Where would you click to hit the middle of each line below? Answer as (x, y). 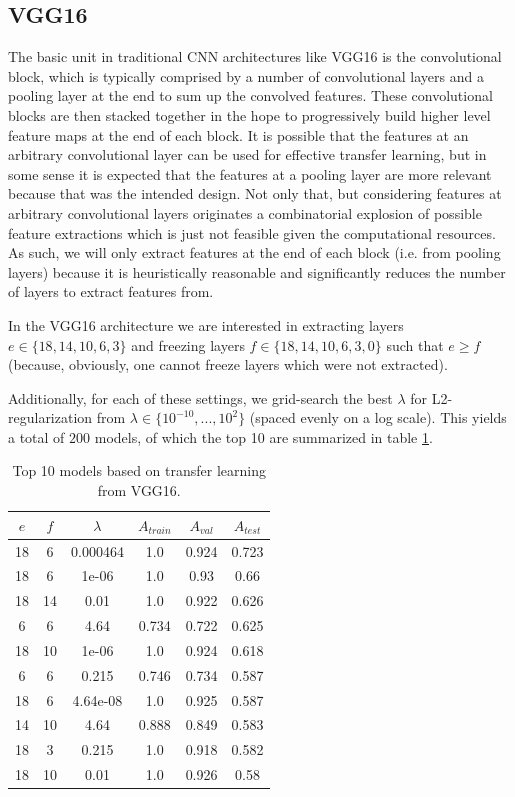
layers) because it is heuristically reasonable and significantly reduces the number (257, 271)
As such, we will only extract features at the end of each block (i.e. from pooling (254, 252)
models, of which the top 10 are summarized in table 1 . (263, 436)
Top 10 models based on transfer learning (139, 470)
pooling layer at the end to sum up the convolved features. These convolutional (250, 95)
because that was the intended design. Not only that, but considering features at (255, 193)
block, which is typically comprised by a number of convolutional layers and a (246, 75)
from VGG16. (139, 490)
